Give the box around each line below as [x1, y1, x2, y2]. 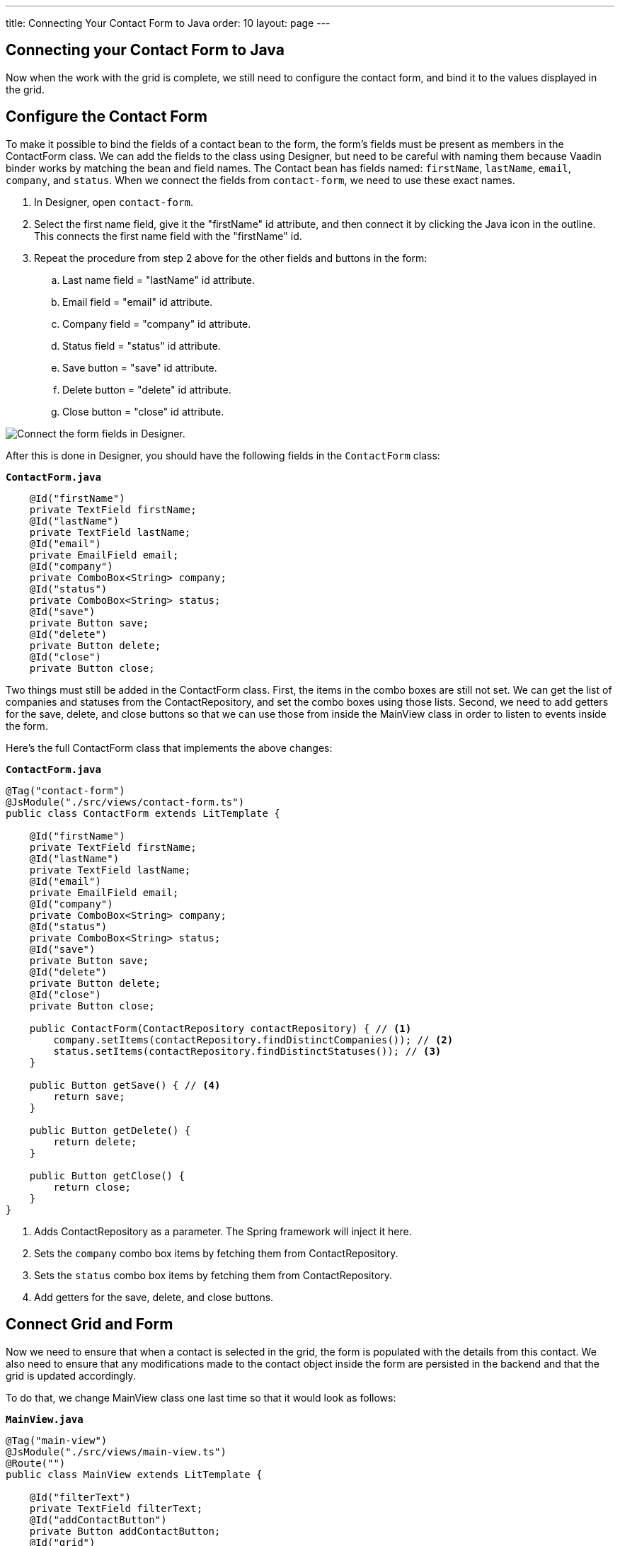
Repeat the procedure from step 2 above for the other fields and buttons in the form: [34, 251, 427, 264]
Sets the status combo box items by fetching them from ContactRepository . [34, 1269, 393, 1281]
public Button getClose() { [29, 1169, 185, 1181]
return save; [53, 1090, 125, 1102]
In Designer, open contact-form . [34, 195, 193, 208]
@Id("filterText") [29, 1491, 132, 1503]
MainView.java [6, 1413, 84, 1425]
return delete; [53, 1135, 137, 1147]
